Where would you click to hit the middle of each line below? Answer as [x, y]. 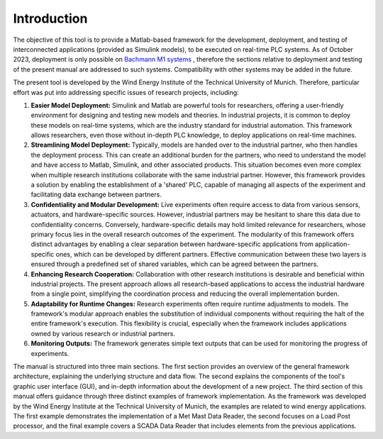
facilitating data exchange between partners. [96, 194]
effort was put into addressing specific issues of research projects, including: [126, 92]
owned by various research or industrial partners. [103, 333]
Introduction [50, 18]
